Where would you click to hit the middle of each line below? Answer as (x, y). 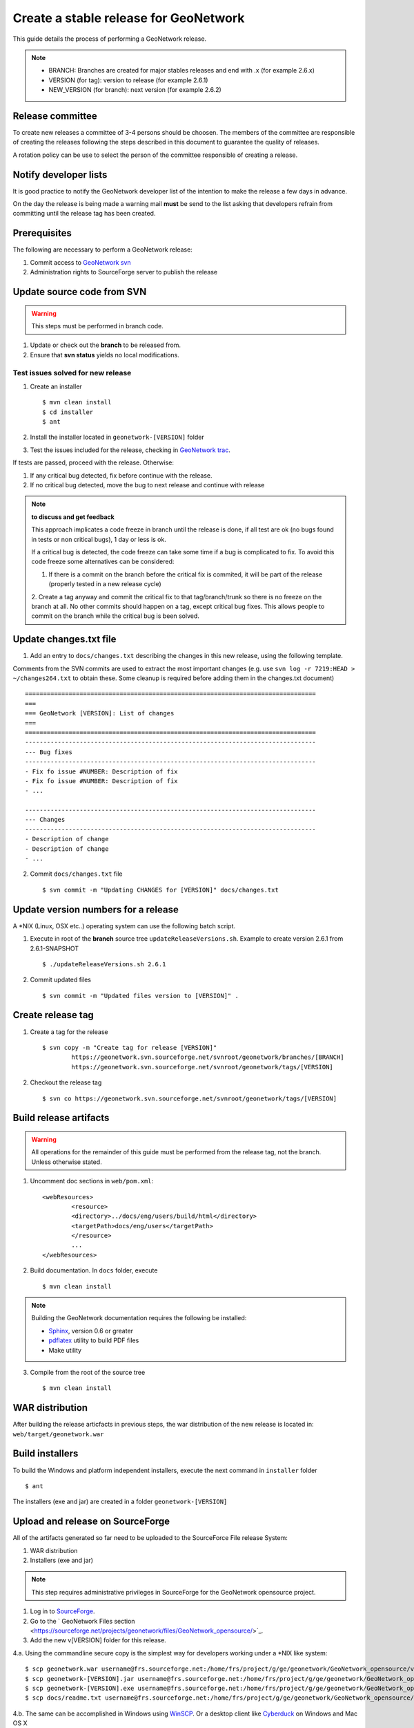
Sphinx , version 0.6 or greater (91, 1331)
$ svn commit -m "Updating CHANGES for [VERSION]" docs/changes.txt (160, 890)
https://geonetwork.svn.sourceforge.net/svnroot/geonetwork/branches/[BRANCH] (208, 1057)
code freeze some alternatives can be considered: (103, 562)
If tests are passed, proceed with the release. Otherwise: (93, 462)
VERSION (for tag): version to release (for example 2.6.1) (128, 80)
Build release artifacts (61, 1118)
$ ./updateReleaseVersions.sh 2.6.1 (104, 964)
